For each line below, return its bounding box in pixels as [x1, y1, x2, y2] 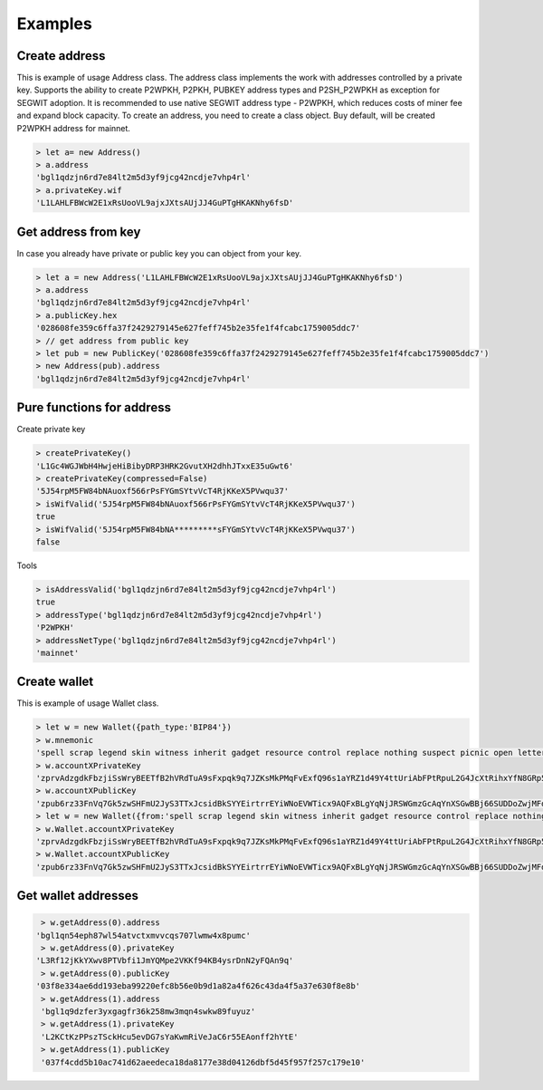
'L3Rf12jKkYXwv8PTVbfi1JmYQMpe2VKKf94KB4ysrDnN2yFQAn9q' [35, 956, 294, 966]
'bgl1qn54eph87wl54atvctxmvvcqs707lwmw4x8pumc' [35, 930, 251, 940]
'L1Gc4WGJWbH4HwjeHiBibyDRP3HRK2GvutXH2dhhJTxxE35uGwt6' [35, 460, 294, 471]
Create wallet [16, 674, 94, 690]
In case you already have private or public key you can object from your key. [16, 247, 302, 258]
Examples [16, 14, 92, 34]
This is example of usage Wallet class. [16, 698, 159, 709]
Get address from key [16, 224, 141, 239]
